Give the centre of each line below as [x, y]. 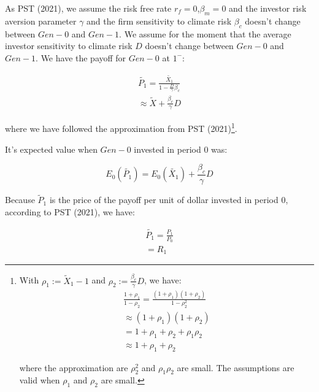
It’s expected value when [51, 149]
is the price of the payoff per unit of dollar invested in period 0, [169, 200]
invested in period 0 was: [181, 149]
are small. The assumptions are [236, 367]
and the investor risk [268, 8]
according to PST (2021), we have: [70, 211]
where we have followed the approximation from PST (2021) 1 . [121, 128]
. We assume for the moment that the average [205, 33]
